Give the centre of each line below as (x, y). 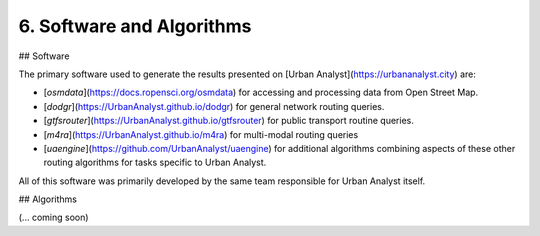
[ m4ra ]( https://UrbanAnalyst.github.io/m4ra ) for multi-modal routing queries (201, 134)
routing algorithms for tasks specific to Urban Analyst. (155, 162)
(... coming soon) (53, 217)
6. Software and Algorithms (135, 26)
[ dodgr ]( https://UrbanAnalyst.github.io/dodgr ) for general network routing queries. (214, 106)
